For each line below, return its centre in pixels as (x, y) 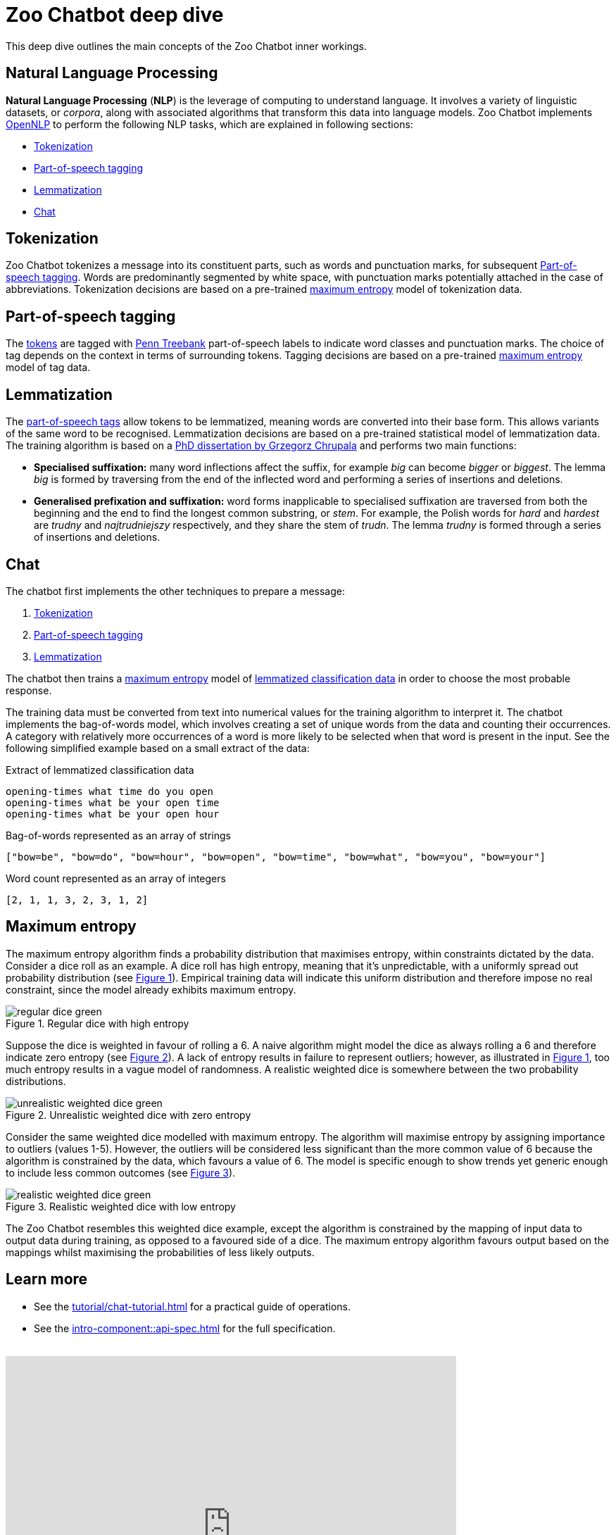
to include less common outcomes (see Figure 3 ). (121, 1172)
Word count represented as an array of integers (116, 878)
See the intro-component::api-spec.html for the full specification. (185, 1328)
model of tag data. (48, 368)
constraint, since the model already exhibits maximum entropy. (151, 989)
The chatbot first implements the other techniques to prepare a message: (175, 591)
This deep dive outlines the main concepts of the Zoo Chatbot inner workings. (186, 46)
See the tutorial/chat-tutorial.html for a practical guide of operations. (193, 1306)
